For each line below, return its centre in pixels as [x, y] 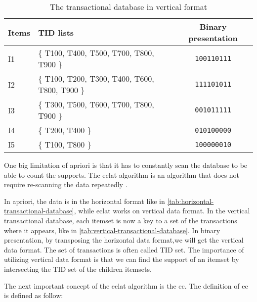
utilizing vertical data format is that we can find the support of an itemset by [122, 259]
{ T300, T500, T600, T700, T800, [96, 104]
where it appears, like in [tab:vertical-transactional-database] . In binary [112, 230]
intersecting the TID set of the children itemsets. [78, 269]
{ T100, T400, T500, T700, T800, [96, 53]
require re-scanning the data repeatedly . [66, 184]
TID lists [56, 32]
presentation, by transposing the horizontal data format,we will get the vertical [124, 240]
